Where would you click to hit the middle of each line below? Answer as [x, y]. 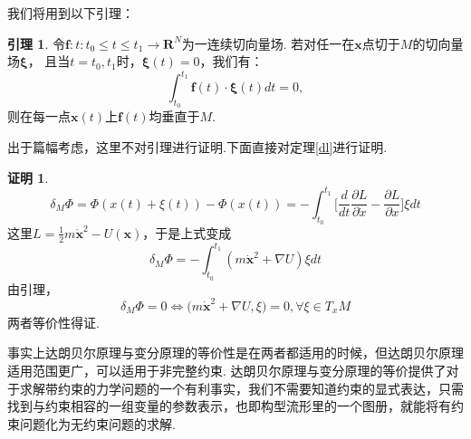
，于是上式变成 [187, 232]
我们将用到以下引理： [71, 13]
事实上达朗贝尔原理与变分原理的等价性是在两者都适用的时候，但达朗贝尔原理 [235, 353]
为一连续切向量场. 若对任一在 [268, 43]
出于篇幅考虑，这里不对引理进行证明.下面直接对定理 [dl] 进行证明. [197, 147]
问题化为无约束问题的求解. [97, 423]
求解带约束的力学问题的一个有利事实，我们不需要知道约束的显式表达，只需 [241, 388]
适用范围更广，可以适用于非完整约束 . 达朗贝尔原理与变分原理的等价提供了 [227, 370]
